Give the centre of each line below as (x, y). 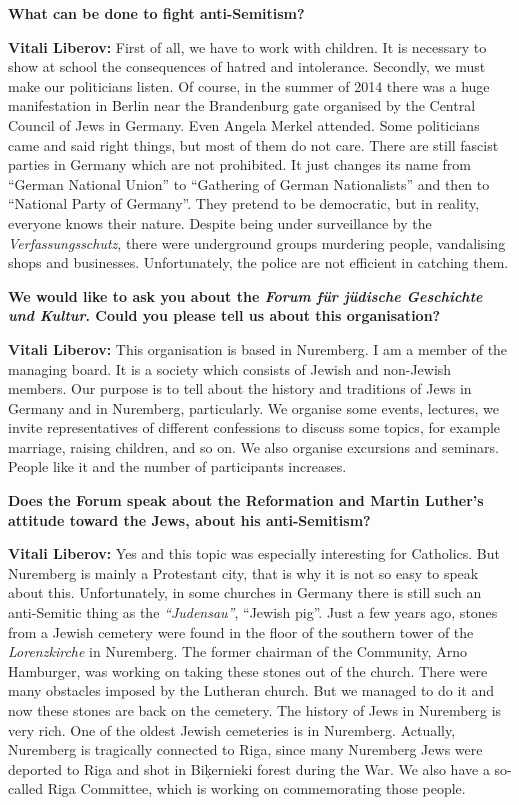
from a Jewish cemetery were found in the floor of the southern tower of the (241, 631)
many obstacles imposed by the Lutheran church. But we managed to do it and (251, 690)
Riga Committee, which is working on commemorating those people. (256, 788)
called (25, 788)
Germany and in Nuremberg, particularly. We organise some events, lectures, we (254, 407)
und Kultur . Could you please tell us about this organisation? (224, 315)
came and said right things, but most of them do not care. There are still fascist (253, 144)
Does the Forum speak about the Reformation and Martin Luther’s (246, 500)
